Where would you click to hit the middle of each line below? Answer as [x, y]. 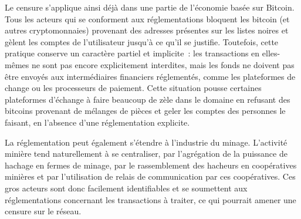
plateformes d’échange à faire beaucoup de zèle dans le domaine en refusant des [148, 99]
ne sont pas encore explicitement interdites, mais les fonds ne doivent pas [163, 64]
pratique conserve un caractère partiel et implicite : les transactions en [132, 53]
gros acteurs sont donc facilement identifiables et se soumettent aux [126, 188]
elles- [271, 53]
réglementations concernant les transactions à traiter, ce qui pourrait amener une [150, 199]
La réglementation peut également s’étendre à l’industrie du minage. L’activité [146, 142]
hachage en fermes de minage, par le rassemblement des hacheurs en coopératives [151, 165]
